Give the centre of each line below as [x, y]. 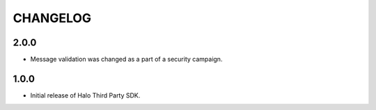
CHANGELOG [52, 18]
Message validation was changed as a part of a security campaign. [126, 59]
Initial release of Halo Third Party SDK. [85, 95]
